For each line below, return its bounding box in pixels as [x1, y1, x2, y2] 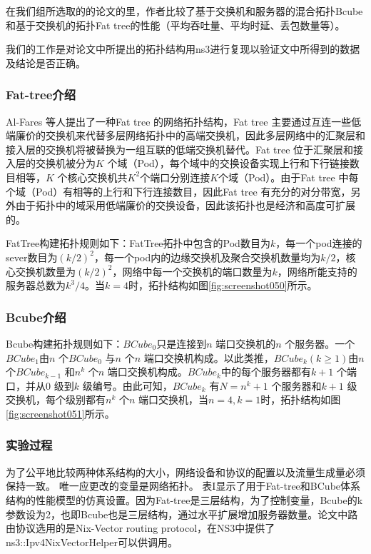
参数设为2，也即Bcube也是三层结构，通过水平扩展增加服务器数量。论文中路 [6, 506, 358, 521]
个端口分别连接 [140, 169, 210, 184]
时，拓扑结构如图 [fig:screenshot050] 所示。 [128, 278, 317, 293]
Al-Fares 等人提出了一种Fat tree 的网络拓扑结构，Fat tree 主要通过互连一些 [6, 114, 352, 129]
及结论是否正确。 [6, 55, 86, 70]
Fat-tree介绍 [6, 86, 76, 104]
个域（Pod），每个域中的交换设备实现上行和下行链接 [107, 156, 350, 171]
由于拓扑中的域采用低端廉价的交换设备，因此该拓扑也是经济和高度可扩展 [15, 198, 355, 213]
